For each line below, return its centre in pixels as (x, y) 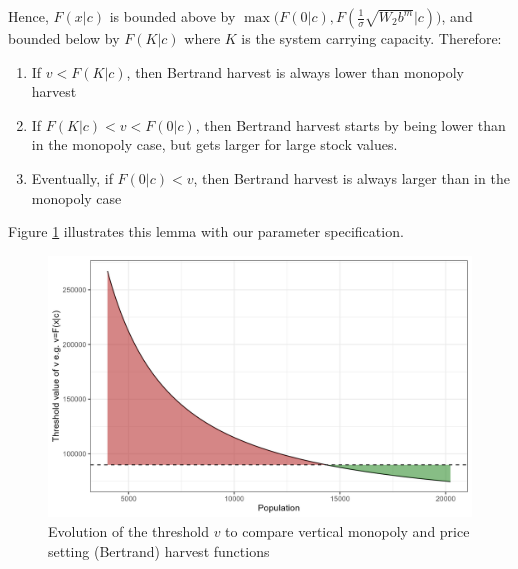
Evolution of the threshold (128, 531)
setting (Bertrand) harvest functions (159, 550)
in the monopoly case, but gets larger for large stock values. (214, 144)
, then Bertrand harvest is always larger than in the (351, 177)
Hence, (28, 16)
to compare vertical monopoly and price (347, 531)
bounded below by (64, 38)
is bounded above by (172, 16)
